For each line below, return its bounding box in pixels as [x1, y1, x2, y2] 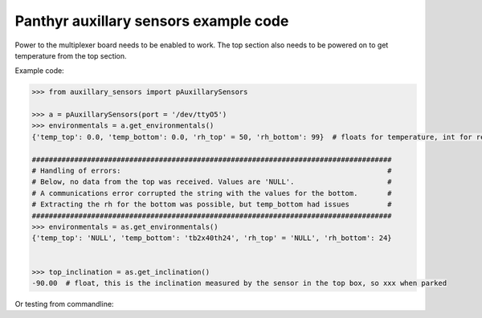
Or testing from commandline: [14, 299, 114, 308]
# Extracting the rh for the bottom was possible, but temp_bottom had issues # [31, 200, 393, 209]
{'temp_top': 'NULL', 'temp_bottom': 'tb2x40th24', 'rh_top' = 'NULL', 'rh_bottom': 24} [31, 234, 393, 243]
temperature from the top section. [14, 51, 128, 60]
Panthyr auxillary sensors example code [14, 12, 289, 30]
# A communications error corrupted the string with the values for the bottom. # [31, 189, 393, 198]
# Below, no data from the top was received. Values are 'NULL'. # [31, 177, 393, 186]
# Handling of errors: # [31, 166, 393, 176]
